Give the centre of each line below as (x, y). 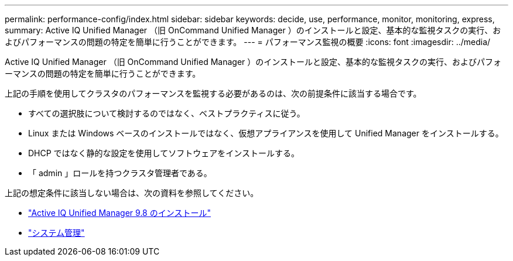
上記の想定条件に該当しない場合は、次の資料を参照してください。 (132, 193)
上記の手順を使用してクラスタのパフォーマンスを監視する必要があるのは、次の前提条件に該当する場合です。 (213, 93)
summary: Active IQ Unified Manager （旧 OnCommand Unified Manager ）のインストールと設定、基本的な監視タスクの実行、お (253, 30)
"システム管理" (57, 233)
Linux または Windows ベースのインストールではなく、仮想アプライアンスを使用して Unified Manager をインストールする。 (266, 133)
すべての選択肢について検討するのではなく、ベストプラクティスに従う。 (167, 113)
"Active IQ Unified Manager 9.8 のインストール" (119, 213)
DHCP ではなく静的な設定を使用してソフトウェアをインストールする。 (164, 153)
